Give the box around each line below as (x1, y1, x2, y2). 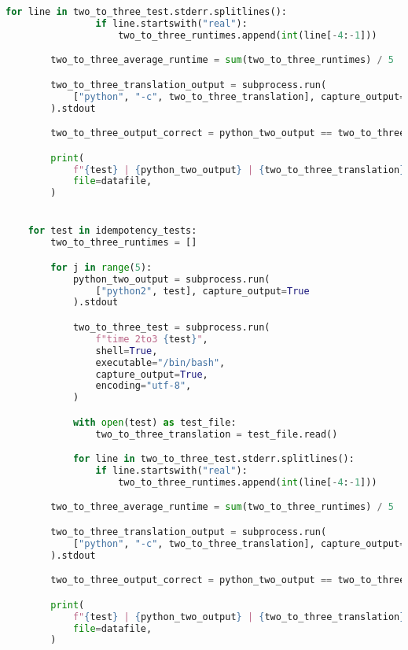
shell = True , (95, 345, 158, 356)
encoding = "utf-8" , (95, 380, 192, 392)
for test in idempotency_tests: (28, 225, 197, 237)
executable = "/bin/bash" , (95, 356, 226, 368)
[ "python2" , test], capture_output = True (95, 285, 310, 297)
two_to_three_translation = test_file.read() (95, 428, 338, 440)
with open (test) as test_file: (72, 416, 237, 428)
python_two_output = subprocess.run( (72, 273, 270, 285)
